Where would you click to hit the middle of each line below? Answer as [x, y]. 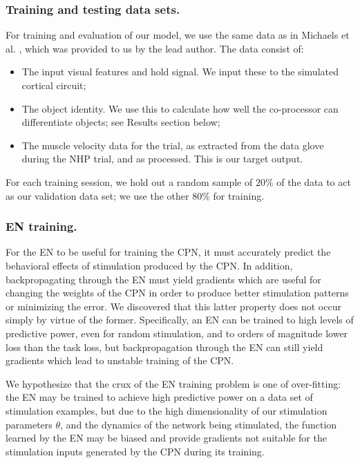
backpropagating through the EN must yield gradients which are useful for [163, 279]
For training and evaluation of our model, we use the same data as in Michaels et [178, 35]
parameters [29, 424]
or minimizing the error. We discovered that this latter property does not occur [173, 306]
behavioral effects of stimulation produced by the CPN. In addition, [149, 265]
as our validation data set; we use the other [97, 195]
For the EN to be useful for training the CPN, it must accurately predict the [168, 252]
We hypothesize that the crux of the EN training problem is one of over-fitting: [173, 383]
